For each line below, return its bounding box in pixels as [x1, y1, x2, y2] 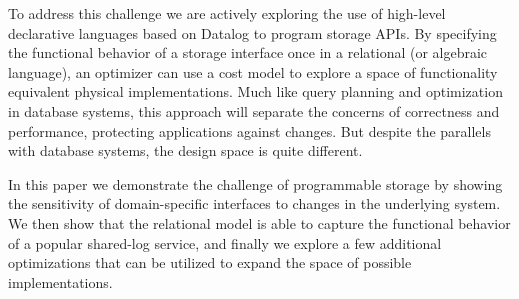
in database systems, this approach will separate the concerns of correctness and [8, 100, 500, 121]
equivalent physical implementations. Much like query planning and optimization [8, 81, 503, 102]
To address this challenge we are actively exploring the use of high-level [8, 3, 446, 23]
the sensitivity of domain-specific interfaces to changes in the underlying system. [8, 193, 501, 214]
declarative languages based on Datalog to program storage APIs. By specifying [8, 22, 497, 43]
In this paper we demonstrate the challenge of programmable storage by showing [8, 173, 503, 194]
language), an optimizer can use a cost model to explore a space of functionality [8, 61, 498, 82]
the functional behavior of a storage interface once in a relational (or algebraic [8, 42, 488, 63]
